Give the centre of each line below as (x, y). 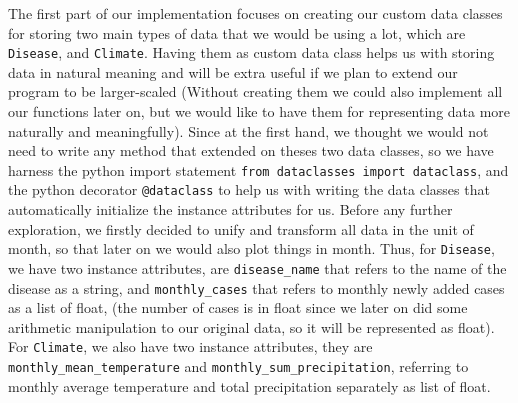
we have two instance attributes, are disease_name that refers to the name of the (257, 267)
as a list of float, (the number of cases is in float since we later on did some (238, 307)
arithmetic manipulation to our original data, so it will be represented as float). (251, 326)
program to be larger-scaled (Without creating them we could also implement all (255, 91)
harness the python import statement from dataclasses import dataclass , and (258, 169)
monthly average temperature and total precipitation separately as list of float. (249, 385)
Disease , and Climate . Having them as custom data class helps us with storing (251, 52)
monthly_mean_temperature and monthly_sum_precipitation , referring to (238, 366)
